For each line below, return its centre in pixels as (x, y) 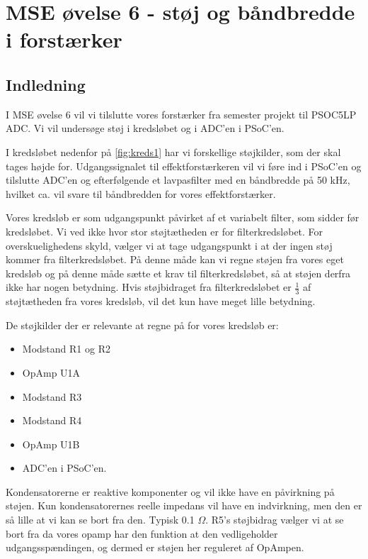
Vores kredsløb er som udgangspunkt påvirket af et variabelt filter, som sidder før (183, 217)
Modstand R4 (52, 420)
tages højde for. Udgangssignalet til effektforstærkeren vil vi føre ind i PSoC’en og (184, 166)
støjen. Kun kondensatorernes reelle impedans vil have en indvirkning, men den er (184, 505)
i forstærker (64, 39)
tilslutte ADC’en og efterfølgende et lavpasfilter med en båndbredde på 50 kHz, (178, 180)
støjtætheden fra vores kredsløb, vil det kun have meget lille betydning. (161, 301)
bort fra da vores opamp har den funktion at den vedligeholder (142, 533)
